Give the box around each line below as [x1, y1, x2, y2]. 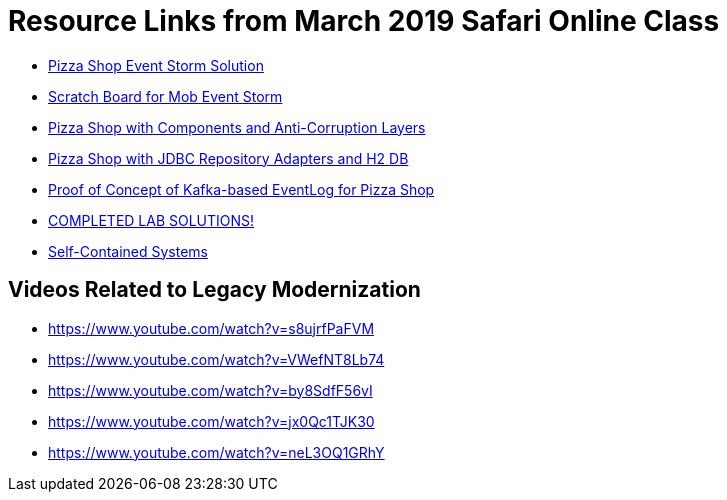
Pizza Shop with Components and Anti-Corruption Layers [48, 118, 426, 136]
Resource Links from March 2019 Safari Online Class [8, 4, 720, 38]
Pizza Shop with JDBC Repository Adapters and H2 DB [48, 149, 409, 167]
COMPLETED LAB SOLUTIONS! [48, 211, 255, 229]
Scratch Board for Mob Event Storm [48, 87, 283, 105]
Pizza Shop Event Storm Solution [48, 56, 264, 74]
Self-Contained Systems [48, 242, 208, 260]
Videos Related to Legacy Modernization [8, 277, 421, 303]
